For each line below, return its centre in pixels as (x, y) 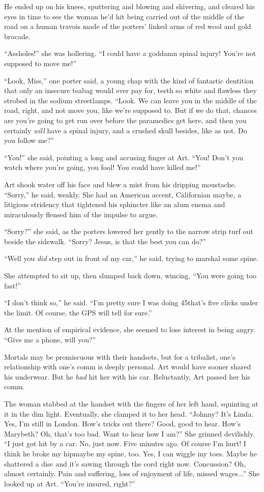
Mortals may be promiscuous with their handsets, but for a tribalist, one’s (120, 356)
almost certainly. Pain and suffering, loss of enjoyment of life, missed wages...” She (132, 473)
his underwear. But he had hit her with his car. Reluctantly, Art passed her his (127, 376)
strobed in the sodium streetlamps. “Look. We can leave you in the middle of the (130, 100)
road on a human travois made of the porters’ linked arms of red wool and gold (128, 26)
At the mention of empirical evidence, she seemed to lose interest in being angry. (130, 329)
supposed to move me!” (40, 63)
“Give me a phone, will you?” (50, 340)
